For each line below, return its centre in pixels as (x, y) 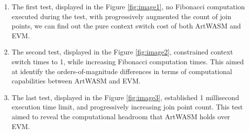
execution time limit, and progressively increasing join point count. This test (127, 107)
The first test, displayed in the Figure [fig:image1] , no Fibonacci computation (128, 6)
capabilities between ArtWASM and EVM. (76, 81)
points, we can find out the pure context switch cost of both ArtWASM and (126, 26)
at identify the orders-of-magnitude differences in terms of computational (122, 71)
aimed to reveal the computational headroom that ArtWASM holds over (121, 116)
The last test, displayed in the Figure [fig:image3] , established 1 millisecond (125, 97)
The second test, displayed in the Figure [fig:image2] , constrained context (122, 52)
